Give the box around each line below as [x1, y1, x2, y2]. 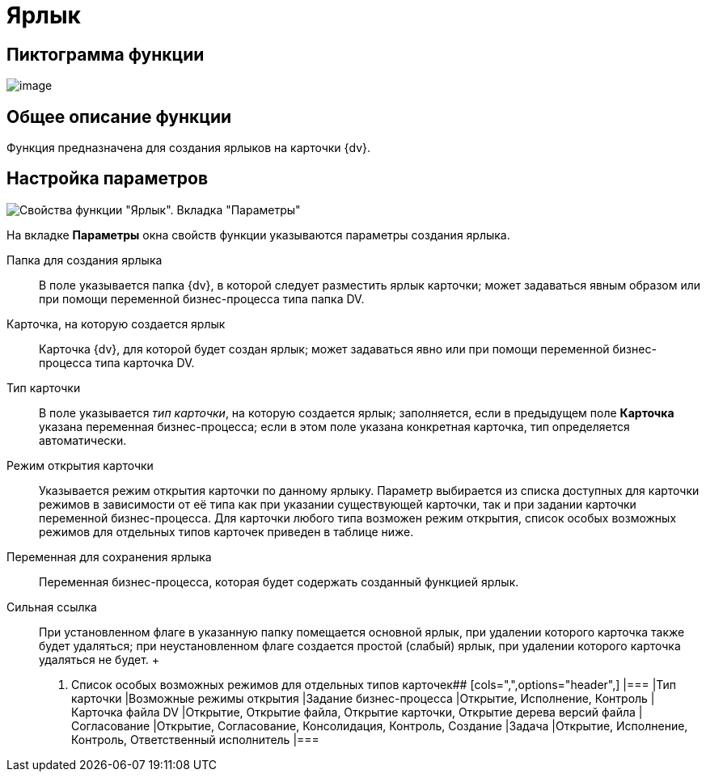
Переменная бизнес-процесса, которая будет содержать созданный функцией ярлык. [39, 574, 519, 589]
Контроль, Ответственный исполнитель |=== [71, 732, 319, 746]
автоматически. [39, 433, 127, 447]
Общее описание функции [6, 106, 232, 127]
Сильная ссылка [6, 599, 97, 614]
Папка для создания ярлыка [6, 252, 163, 267]
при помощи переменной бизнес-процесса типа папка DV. [39, 291, 365, 306]
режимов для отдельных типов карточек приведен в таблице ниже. [39, 524, 414, 539]
